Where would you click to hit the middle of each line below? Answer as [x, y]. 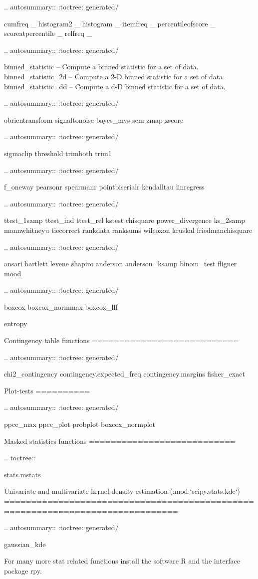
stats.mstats [22, 474]
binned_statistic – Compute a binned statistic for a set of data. [101, 67]
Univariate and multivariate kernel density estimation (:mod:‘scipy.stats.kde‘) [122, 491]
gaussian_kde [25, 544]
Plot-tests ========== [47, 390]
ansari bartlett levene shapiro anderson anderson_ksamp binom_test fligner [121, 264]
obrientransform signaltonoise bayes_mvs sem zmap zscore [94, 119]
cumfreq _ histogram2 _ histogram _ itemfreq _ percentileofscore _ [110, 23]
